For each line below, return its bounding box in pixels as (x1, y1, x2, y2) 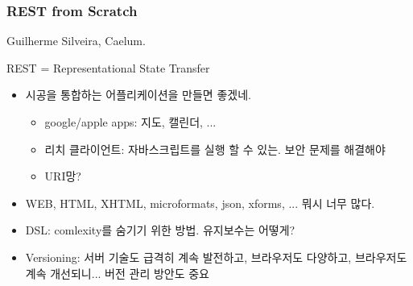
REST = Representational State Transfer (6, 59, 210, 76)
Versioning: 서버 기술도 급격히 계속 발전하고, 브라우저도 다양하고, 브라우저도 (25, 248, 407, 265)
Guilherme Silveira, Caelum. (6, 32, 146, 49)
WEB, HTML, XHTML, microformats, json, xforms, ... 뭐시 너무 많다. (25, 194, 375, 211)
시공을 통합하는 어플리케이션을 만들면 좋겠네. (25, 86, 251, 103)
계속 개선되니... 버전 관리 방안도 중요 (25, 264, 209, 281)
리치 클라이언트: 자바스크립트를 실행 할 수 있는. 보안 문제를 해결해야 (44, 140, 386, 157)
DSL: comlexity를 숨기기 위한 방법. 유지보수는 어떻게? (25, 222, 295, 238)
